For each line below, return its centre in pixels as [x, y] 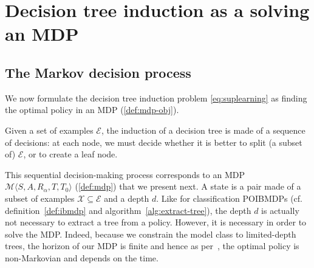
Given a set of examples [49, 130]
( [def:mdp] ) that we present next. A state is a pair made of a [188, 186]
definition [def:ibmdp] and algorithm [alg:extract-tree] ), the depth [128, 210]
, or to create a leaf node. [70, 154]
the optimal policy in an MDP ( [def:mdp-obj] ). [92, 110]
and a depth [127, 198]
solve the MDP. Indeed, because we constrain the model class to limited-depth [151, 234]
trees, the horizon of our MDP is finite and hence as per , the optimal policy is [152, 246]
